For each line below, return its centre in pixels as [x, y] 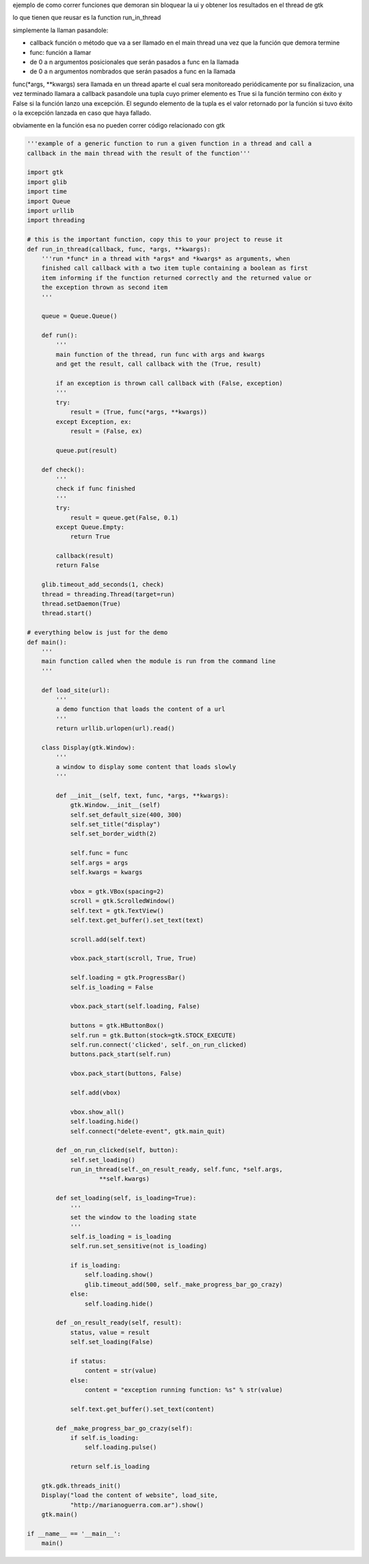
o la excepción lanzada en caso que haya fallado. [82, 112]
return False [78, 566]
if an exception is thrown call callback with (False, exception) [169, 383]
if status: [88, 1361]
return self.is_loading [110, 1467]
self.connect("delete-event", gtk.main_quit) [148, 1131]
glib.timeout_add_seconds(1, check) [102, 585]
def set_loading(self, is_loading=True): [126, 1198]
